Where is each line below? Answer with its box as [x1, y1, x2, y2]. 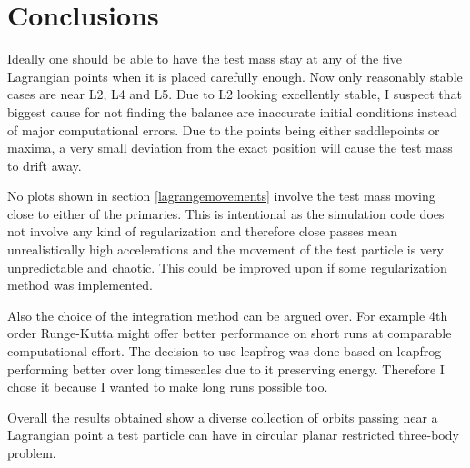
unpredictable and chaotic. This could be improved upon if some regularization [7, 257, 447, 276]
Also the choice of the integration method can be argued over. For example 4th [7, 305, 448, 324]
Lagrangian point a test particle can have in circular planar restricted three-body [7, 425, 459, 444]
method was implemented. [7, 275, 153, 294]
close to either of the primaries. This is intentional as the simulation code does [7, 204, 445, 223]
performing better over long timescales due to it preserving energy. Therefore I [7, 359, 445, 378]
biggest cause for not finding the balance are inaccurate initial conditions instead [7, 102, 457, 121]
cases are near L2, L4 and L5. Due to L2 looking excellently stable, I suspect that [7, 85, 462, 104]
